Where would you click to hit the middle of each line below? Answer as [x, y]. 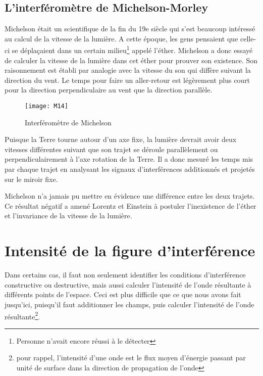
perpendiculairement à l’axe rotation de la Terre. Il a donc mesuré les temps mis [129, 159]
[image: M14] [46, 106]
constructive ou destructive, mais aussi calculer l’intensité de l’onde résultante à [128, 284]
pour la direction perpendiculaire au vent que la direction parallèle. [109, 90]
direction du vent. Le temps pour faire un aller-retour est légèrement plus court [127, 80]
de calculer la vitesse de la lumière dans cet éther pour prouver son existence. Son [131, 60]
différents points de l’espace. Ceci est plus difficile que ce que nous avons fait [123, 294]
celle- [248, 38]
